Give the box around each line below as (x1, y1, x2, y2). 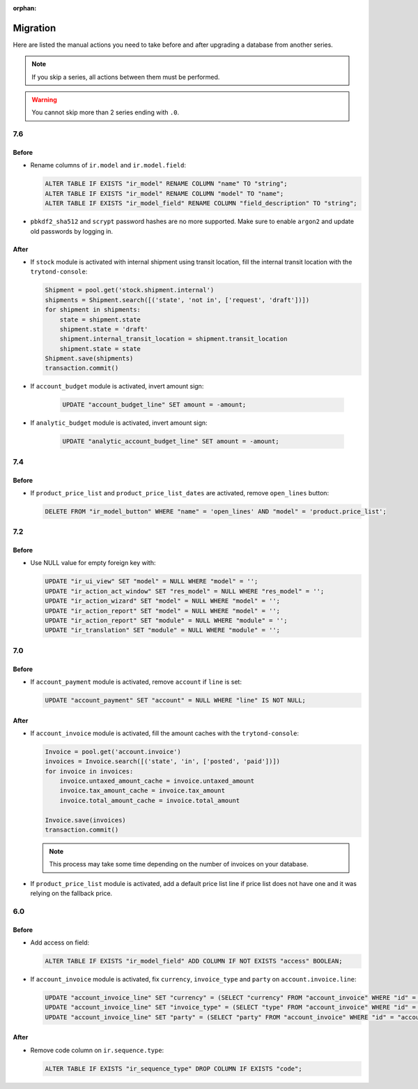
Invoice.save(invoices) (45, 816, 127, 824)
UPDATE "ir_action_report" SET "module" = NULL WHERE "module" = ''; (45, 617, 288, 624)
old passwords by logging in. (30, 227, 114, 235)
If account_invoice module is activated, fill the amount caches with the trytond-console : (30, 729, 300, 737)
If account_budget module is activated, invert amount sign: (30, 382, 204, 391)
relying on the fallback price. (30, 889, 113, 898)
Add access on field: (30, 938, 90, 947)
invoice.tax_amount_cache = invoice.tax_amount (59, 787, 226, 795)
